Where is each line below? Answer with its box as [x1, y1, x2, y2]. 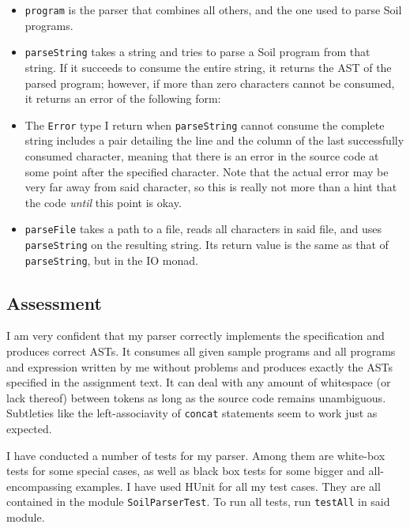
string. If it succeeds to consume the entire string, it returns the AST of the [24, 58, 392, 75]
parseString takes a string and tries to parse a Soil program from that [24, 43, 371, 60]
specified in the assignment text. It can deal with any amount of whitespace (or [6, 374, 391, 390]
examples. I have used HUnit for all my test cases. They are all [76, 477, 381, 494]
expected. [6, 421, 52, 437]
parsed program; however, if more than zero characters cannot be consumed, [24, 74, 395, 91]
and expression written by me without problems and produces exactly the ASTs [6, 358, 393, 375]
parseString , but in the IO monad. [24, 251, 198, 268]
